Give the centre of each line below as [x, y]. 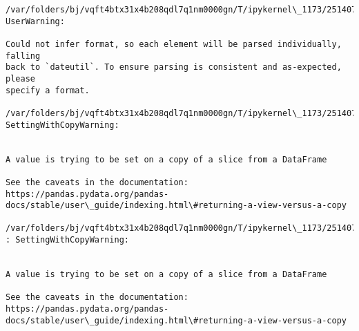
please [20, 78]
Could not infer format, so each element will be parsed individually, [174, 44]
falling [23, 56]
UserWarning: [35, 21]
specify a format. [48, 90]
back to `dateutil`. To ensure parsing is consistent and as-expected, [174, 67]
